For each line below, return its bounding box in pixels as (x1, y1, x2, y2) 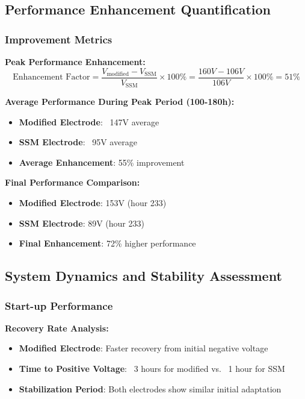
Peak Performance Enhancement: (5, 55, 146, 68)
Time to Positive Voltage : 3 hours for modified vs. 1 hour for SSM (19, 362, 285, 375)
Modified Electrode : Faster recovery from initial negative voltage (19, 342, 268, 354)
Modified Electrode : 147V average (19, 115, 159, 128)
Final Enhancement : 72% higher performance (19, 237, 196, 250)
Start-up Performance (5, 298, 113, 313)
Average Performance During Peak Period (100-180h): (5, 95, 235, 108)
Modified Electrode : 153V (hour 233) (19, 196, 167, 209)
